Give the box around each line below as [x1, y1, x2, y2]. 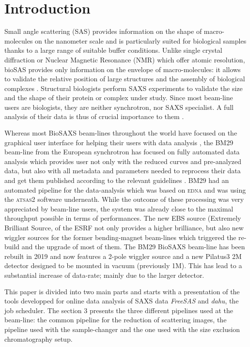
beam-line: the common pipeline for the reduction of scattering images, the [4, 315, 227, 325]
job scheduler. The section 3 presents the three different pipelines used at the [4, 305, 233, 315]
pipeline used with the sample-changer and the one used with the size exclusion [4, 324, 240, 334]
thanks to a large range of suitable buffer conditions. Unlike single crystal [4, 45, 222, 55]
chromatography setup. [4, 333, 73, 344]
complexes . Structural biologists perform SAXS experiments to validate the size [4, 83, 243, 93]
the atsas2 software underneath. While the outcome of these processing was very [4, 194, 244, 204]
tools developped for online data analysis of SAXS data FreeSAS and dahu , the [4, 296, 239, 306]
